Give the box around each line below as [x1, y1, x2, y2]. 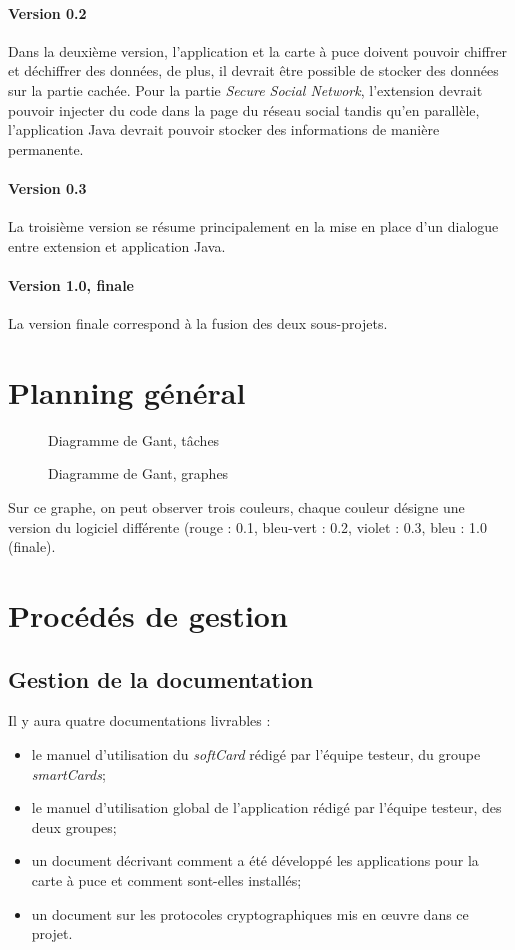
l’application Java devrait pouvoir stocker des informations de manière [8, 119, 440, 140]
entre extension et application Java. [8, 235, 226, 256]
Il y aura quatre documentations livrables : [8, 710, 271, 731]
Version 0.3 [8, 177, 87, 198]
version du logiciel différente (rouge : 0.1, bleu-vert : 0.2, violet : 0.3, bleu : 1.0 [8, 516, 487, 537]
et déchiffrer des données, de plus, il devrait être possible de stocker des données [8, 60, 499, 81]
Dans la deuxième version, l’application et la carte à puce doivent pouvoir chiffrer [8, 40, 508, 61]
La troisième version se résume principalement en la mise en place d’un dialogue [8, 216, 499, 237]
